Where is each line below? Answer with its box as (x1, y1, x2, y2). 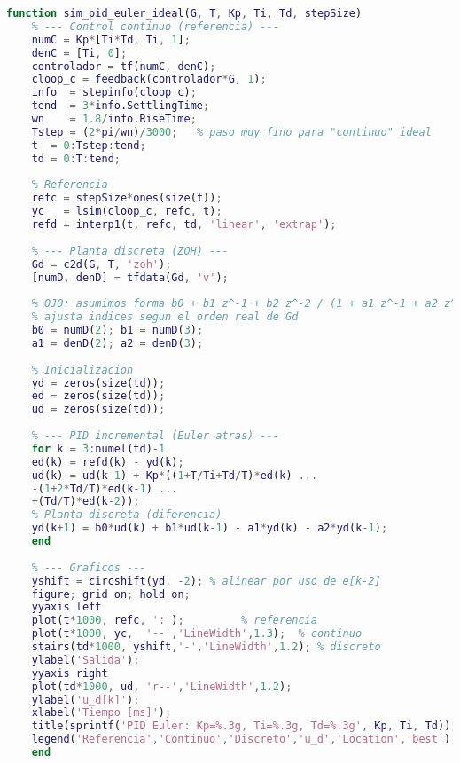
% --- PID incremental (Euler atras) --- (31, 429, 279, 442)
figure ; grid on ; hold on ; (31, 587, 191, 601)
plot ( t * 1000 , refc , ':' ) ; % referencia (31, 614, 317, 627)
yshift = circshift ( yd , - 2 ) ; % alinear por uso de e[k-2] (31, 574, 381, 587)
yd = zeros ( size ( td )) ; (31, 376, 166, 389)
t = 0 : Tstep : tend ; (31, 138, 146, 152)
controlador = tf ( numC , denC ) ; (31, 59, 216, 73)
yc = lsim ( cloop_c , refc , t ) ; (31, 205, 222, 218)
